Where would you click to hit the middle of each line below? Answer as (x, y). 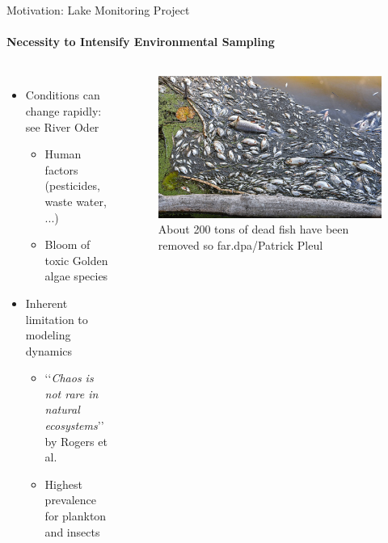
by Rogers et (76, 441)
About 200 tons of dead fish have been (253, 229)
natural (62, 409)
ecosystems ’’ (74, 425)
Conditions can (63, 95)
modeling (48, 335)
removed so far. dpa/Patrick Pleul (240, 244)
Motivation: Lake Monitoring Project (98, 10)
